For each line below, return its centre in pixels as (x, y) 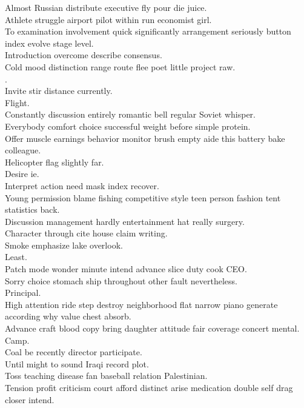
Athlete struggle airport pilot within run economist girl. (108, 19)
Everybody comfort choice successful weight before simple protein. (128, 126)
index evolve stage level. (49, 43)
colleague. (23, 150)
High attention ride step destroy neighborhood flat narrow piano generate (141, 304)
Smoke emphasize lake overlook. (64, 245)
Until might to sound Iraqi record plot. (77, 363)
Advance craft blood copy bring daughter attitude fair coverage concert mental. (152, 328)
